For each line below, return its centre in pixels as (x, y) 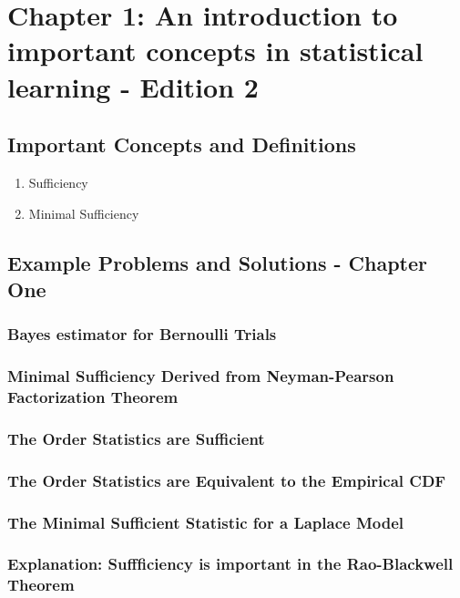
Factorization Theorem (93, 397)
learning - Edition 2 (133, 86)
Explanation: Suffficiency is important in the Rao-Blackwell (230, 564)
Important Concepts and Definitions (182, 144)
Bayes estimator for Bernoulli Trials (142, 334)
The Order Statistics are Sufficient (136, 438)
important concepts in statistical (215, 51)
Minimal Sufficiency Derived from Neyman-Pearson (201, 376)
